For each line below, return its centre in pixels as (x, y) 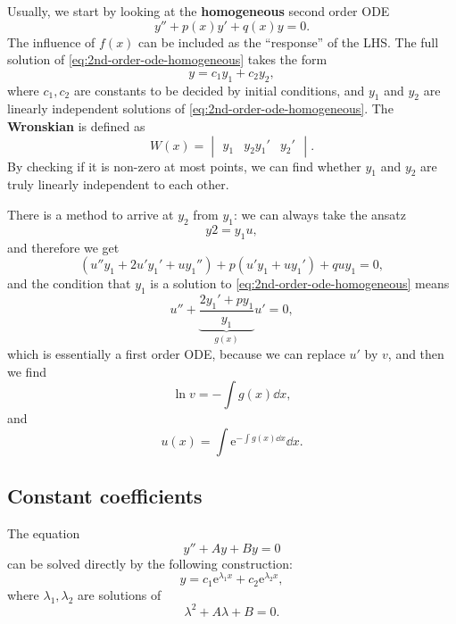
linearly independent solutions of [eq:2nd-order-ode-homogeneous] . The (200, 108)
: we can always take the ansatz (320, 214)
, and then (416, 354)
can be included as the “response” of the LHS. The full (289, 42)
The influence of (51, 42)
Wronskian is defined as (76, 125)
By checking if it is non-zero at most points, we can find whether (184, 166)
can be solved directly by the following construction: (150, 563)
